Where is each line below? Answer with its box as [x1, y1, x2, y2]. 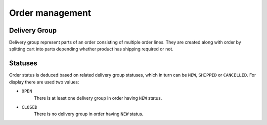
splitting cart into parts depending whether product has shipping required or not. [9, 46, 174, 52]
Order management [9, 7, 91, 18]
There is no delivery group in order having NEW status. [34, 111, 143, 117]
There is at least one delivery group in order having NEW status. [34, 95, 162, 101]
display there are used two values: [9, 79, 79, 85]
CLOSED [21, 104, 38, 110]
